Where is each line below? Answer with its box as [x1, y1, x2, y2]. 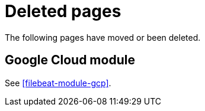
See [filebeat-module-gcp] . [5, 77, 111, 88]
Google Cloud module [5, 53, 135, 68]
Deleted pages [5, 1, 121, 21]
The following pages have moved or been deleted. [5, 32, 201, 43]
